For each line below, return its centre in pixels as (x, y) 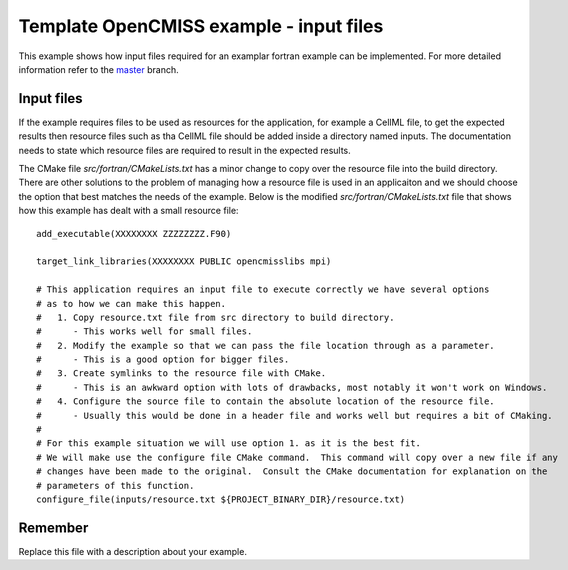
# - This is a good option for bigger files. (163, 359)
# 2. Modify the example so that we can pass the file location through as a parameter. (265, 345)
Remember (53, 527)
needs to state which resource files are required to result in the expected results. (185, 150)
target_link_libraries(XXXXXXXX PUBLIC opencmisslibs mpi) (184, 261)
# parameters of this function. (115, 485)
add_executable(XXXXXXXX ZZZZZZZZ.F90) (134, 233)
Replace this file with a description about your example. (132, 551)
